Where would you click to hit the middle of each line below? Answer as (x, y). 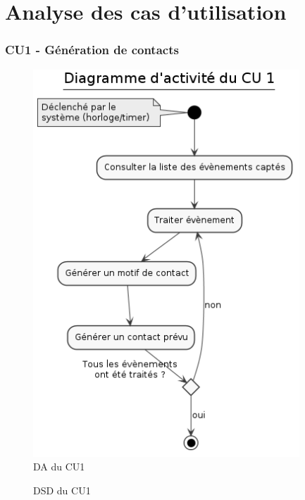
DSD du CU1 (62, 490)
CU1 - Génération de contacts (92, 50)
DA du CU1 (59, 467)
